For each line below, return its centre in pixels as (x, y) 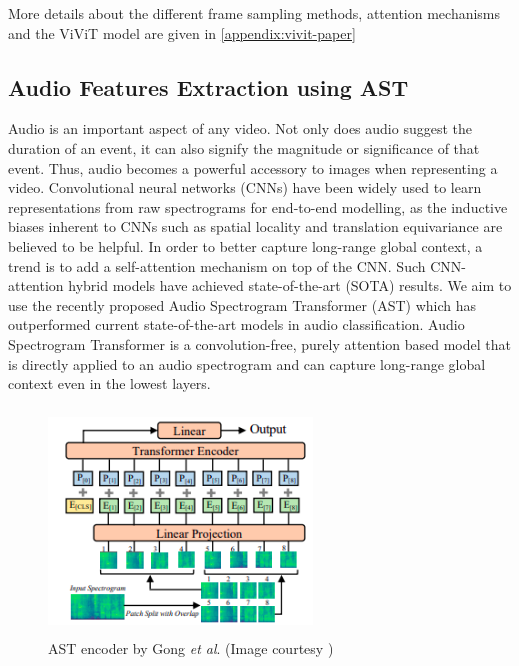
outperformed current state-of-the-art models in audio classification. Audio (236, 324)
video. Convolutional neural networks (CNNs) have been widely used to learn (245, 187)
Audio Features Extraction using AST (208, 86)
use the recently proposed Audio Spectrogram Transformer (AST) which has (242, 304)
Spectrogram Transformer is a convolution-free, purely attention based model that (259, 343)
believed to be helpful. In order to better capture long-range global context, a (245, 245)
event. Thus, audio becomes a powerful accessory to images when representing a (253, 167)
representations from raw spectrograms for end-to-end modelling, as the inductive (258, 206)
